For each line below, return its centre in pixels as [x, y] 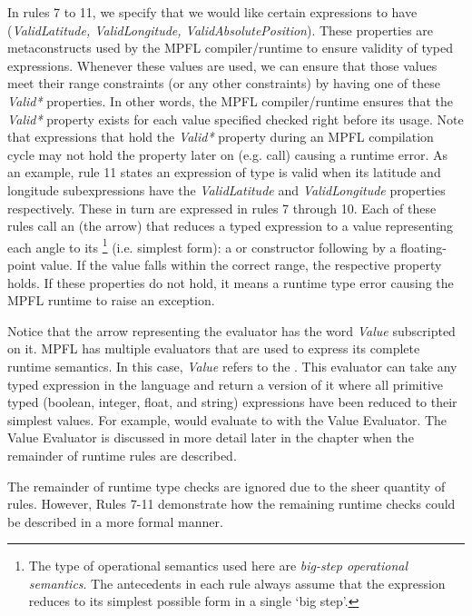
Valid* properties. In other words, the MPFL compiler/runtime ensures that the [230, 100]
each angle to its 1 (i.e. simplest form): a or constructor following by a [202, 245]
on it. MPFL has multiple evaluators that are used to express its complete [214, 348]
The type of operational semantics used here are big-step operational [218, 566]
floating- [423, 247]
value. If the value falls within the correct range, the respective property [241, 264]
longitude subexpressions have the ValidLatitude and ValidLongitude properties [226, 189]
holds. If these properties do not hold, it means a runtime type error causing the [231, 282]
